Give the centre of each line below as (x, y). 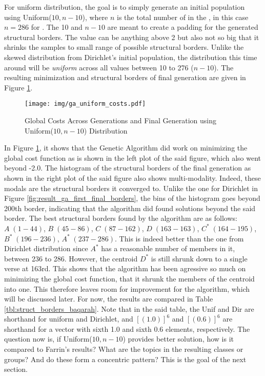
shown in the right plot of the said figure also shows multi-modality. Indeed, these (132, 177)
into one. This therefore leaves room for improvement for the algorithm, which (127, 288)
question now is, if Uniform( (48, 339)
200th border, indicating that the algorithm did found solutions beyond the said (130, 208)
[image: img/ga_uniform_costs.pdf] (85, 104)
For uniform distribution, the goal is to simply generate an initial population (125, 7)
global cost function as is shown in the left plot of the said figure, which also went (132, 157)
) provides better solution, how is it (178, 339)
